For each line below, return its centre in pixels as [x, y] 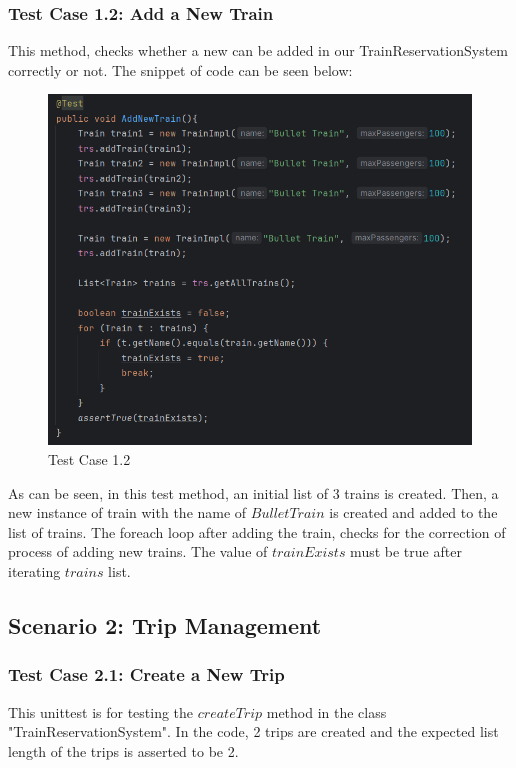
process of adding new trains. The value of [138, 551]
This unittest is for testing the [101, 711]
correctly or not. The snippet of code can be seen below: [180, 69]
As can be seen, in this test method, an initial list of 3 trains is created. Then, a [253, 492]
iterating [34, 571]
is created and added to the [413, 512]
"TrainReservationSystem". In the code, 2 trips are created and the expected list [253, 731]
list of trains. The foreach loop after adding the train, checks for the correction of [257, 531]
